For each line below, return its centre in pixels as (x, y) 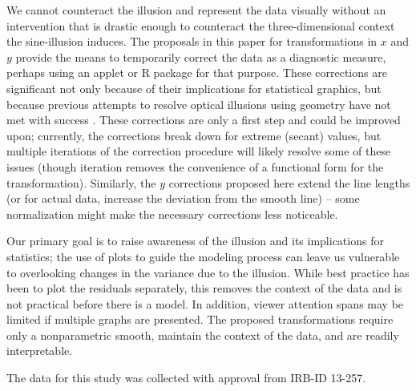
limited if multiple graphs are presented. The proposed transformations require (200, 319)
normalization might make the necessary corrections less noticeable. (172, 214)
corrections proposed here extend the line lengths (289, 182)
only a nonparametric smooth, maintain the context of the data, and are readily (203, 335)
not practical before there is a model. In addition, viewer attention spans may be (205, 303)
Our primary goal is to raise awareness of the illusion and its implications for (195, 241)
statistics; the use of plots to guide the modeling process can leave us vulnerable (203, 256)
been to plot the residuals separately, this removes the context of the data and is (204, 288)
